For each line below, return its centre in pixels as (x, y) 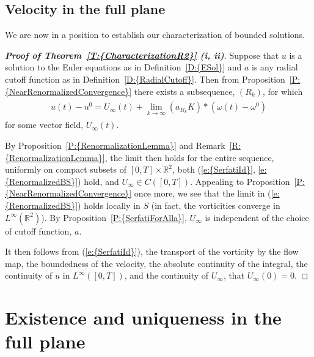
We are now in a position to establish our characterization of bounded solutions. (155, 35)
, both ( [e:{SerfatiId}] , (214, 169)
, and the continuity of (166, 275)
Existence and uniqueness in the (143, 318)
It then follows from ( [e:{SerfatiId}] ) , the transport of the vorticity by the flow (152, 251)
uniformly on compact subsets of (66, 169)
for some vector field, (44, 125)
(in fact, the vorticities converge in (216, 205)
